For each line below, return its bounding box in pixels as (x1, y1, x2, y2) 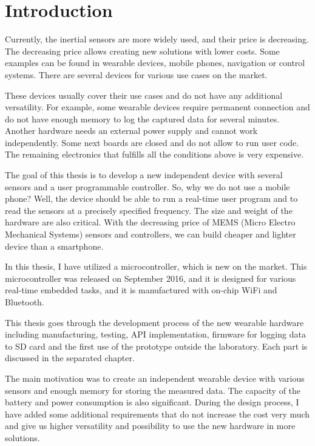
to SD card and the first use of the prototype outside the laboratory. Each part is (5, 339, 308, 352)
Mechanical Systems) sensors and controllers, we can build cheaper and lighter (5, 228, 296, 241)
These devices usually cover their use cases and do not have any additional (5, 88, 283, 101)
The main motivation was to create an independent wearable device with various (5, 371, 305, 384)
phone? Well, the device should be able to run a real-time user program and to (5, 192, 298, 205)
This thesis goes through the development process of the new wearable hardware (5, 316, 304, 328)
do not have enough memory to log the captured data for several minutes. (5, 112, 280, 125)
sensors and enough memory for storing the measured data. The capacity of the (5, 384, 301, 396)
